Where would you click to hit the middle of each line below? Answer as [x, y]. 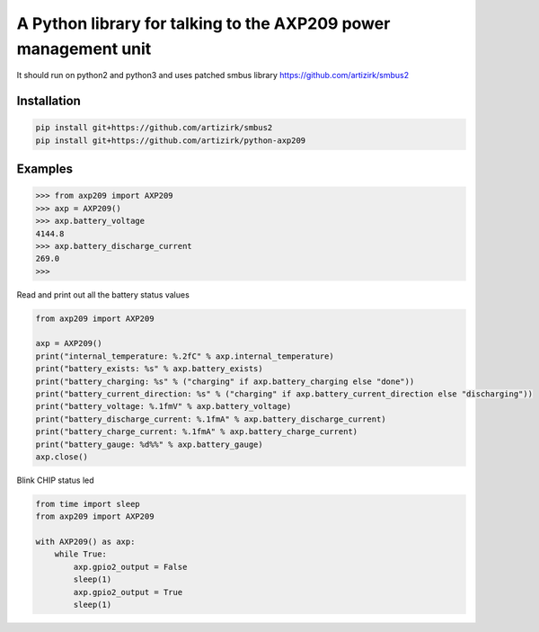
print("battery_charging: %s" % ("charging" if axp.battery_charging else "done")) [225, 381]
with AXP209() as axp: [85, 542]
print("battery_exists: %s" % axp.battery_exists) [150, 369]
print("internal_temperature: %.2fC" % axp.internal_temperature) [185, 356]
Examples [45, 169]
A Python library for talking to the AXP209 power [203, 23]
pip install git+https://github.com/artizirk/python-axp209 [171, 140]
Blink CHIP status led [55, 480]
